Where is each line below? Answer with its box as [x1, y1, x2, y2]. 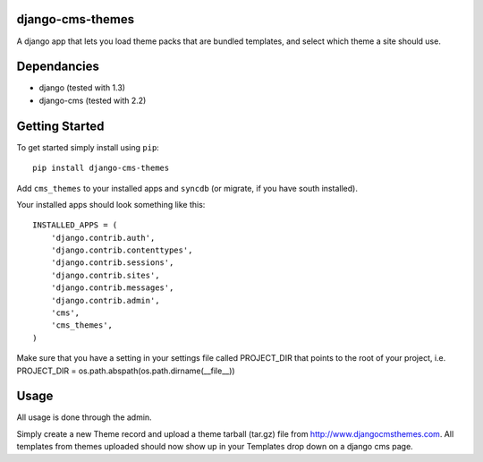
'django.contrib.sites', [50, 269, 160, 280]
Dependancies [16, 59, 100, 74]
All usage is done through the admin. [16, 412, 152, 423]
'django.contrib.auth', [50, 233, 156, 243]
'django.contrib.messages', [50, 283, 174, 293]
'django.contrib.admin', [50, 295, 160, 305]
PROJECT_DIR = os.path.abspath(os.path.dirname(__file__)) [16, 365, 236, 376]
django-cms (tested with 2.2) [38, 95, 147, 106]
